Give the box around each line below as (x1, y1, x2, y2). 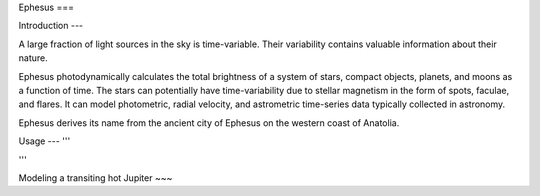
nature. (18, 52, 49, 64)
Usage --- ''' (18, 135, 71, 147)
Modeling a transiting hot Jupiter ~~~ (18, 171, 173, 184)
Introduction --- (18, 20, 84, 32)
